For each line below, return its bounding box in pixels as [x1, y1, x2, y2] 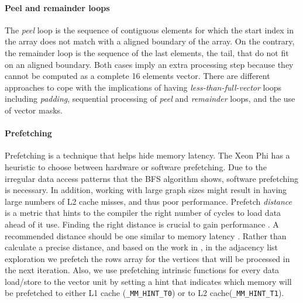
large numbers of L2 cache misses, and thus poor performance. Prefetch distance [5, 195, 292, 207]
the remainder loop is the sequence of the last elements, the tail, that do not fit [5, 46, 289, 58]
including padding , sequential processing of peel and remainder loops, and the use [5, 92, 295, 105]
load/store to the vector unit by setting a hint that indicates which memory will [5, 275, 292, 287]
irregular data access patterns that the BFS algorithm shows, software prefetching [5, 172, 298, 184]
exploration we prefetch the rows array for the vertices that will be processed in [5, 252, 290, 264]
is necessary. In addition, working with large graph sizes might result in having [5, 184, 287, 196]
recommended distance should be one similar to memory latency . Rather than [5, 229, 287, 242]
